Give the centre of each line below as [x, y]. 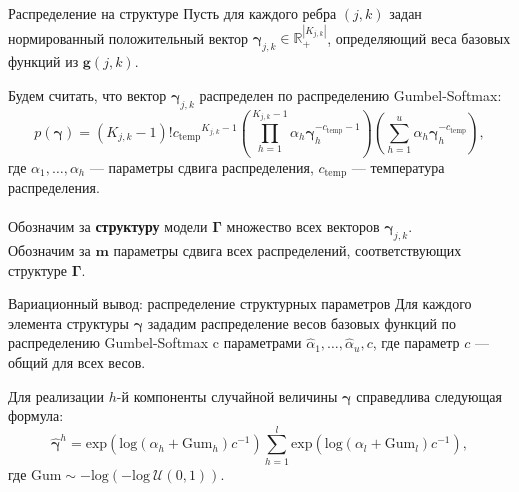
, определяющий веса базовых [419, 37]
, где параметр [416, 342]
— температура [398, 166]
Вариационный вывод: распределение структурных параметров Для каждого [240, 303]
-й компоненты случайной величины [227, 395]
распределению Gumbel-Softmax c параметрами [155, 342]
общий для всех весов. [77, 361]
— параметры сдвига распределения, [201, 166]
